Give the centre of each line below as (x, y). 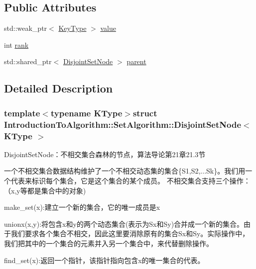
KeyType (72, 28)
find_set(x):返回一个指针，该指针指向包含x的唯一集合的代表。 (104, 260)
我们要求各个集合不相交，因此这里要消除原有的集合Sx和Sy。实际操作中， (130, 233)
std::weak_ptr (26, 28)
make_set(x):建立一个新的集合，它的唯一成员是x (82, 207)
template (22, 113)
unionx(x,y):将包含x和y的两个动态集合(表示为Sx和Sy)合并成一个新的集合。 (124, 224)
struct (145, 113)
